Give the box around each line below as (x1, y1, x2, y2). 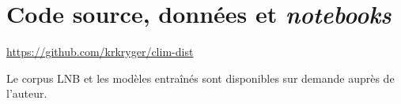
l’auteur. (6, 85, 47, 102)
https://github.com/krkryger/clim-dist (6, 43, 194, 60)
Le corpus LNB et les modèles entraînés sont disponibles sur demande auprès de (6, 69, 395, 86)
